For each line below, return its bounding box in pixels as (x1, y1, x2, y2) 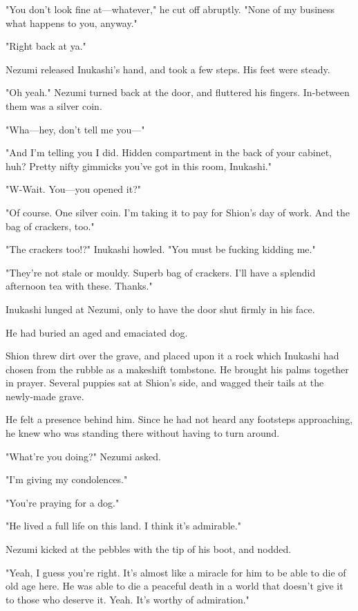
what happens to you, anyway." (6, 15, 138, 30)
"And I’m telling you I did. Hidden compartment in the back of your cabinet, (6, 145, 332, 160)
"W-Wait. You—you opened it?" (6, 182, 141, 196)
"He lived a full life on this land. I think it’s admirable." (6, 518, 241, 533)
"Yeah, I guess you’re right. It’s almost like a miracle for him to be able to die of (6, 565, 346, 579)
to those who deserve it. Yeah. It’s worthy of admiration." (6, 592, 249, 606)
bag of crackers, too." (6, 218, 95, 233)
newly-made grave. (6, 388, 84, 403)
